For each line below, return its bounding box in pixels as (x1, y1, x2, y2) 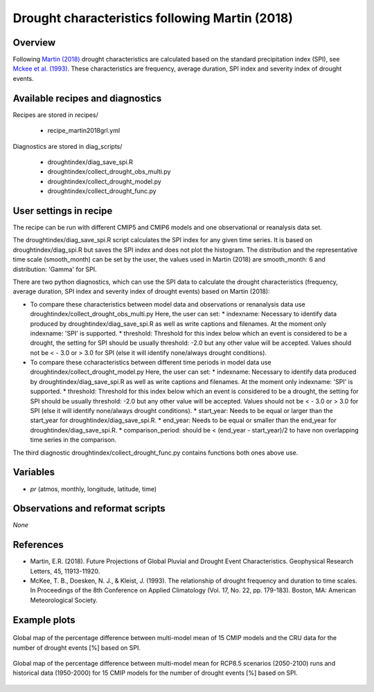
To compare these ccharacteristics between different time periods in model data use (30, 358, 271, 367)
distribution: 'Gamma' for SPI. (12, 265, 97, 273)
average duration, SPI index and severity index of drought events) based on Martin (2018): (12, 287, 270, 295)
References (12, 539, 64, 551)
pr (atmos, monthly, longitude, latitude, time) (30, 484, 157, 493)
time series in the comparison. (30, 436, 117, 444)
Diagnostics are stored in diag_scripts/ (12, 142, 123, 150)
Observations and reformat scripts (12, 502, 166, 515)
